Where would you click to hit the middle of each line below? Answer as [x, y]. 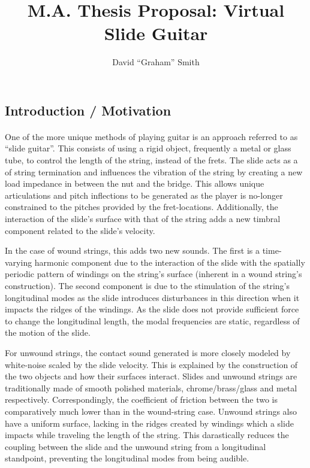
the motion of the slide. [48, 332]
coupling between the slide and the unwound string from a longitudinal [136, 446]
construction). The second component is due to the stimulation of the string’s [147, 286]
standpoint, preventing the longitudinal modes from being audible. [127, 458]
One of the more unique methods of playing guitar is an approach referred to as [151, 136]
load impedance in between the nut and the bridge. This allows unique [135, 183]
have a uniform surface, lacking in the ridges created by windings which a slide [149, 423]
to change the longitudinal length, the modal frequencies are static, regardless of [152, 320]
